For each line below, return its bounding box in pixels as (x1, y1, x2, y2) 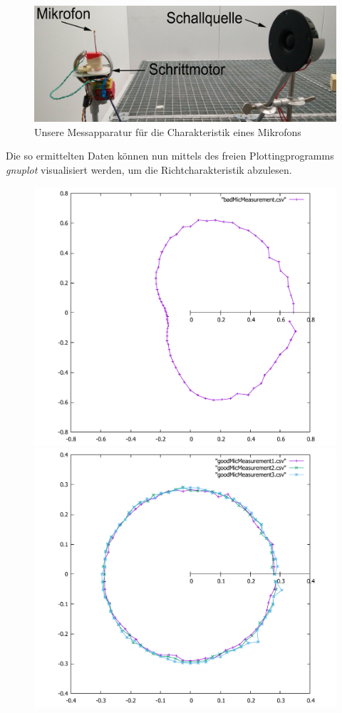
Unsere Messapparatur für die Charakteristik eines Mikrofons (34, 124, 301, 139)
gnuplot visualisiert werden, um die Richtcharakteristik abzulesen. (6, 162, 292, 177)
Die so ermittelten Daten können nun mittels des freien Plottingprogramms (6, 148, 334, 163)
